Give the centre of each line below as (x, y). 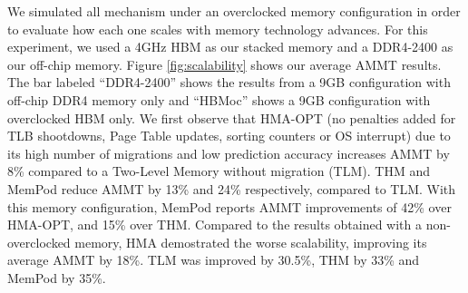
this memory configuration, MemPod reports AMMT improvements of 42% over (229, 206)
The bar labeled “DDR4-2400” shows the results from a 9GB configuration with (229, 82)
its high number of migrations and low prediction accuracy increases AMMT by (229, 153)
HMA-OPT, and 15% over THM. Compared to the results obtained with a (215, 225)
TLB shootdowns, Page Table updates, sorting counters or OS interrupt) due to (229, 136)
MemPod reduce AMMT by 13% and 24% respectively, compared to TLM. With (232, 188)
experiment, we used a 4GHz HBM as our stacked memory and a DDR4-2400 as (230, 47)
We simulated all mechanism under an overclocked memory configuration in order (234, 11)
